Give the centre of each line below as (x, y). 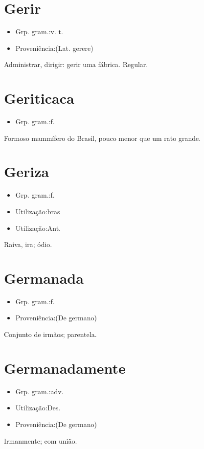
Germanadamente (65, 368)
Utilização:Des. (38, 408)
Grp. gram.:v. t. (39, 32)
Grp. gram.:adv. (39, 391)
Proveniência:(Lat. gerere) (54, 48)
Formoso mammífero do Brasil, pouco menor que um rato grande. (102, 138)
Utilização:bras (38, 211)
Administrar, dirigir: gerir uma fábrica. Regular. (76, 64)
